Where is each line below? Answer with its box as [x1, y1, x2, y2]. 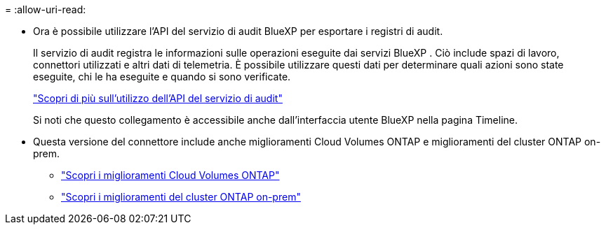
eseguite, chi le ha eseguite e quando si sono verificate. [33, 71, 291, 82]
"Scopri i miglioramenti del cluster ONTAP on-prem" [61, 191, 301, 203]
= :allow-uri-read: [5, 3, 86, 15]
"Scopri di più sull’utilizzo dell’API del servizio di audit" [33, 92, 283, 104]
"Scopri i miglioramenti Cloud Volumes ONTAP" [61, 169, 280, 181]
